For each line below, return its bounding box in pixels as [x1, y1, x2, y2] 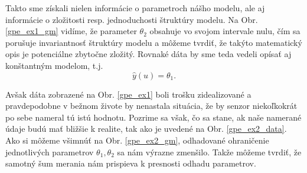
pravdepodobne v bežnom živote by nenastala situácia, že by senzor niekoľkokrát [5, 99, 298, 112]
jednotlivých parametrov [5, 145, 94, 158]
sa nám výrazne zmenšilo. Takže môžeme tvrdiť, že [117, 145, 302, 158]
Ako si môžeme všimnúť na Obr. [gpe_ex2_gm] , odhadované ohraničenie [5, 134, 269, 146]
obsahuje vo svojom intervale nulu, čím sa [149, 25, 301, 37]
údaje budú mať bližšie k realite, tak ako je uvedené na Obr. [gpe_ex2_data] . [5, 122, 287, 135]
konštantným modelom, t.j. [5, 59, 103, 71]
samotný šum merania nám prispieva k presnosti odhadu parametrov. [5, 157, 256, 169]
